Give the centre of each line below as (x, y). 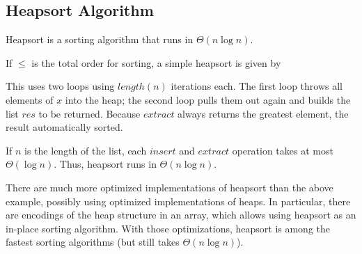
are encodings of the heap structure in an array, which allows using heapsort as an (181, 215)
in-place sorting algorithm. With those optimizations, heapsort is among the (168, 228)
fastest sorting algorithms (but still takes (93, 242)
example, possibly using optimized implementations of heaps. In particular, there (178, 201)
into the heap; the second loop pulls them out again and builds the (208, 99)
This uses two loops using (60, 86)
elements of (30, 99)
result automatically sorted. (64, 127)
